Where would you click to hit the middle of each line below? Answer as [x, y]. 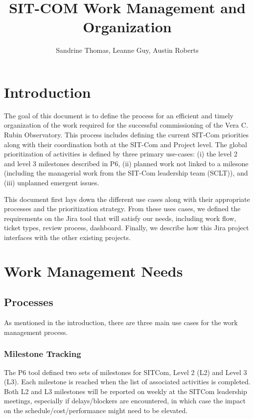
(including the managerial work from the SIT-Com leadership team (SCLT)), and [126, 173]
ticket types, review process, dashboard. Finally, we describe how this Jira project [127, 228]
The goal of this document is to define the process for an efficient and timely [119, 115]
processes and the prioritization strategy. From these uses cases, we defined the [122, 209]
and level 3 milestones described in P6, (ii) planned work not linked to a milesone [126, 163]
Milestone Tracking [43, 354]
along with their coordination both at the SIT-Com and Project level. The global [126, 144]
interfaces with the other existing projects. [67, 237]
